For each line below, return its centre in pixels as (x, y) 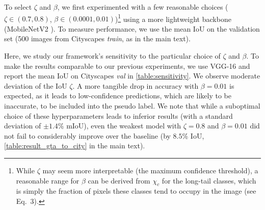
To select (18, 7)
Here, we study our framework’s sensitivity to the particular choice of (112, 56)
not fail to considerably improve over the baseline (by (87, 135)
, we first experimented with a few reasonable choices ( (143, 7)
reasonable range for (48, 180)
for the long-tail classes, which (209, 180)
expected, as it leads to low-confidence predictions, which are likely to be (118, 96)
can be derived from (119, 180)
